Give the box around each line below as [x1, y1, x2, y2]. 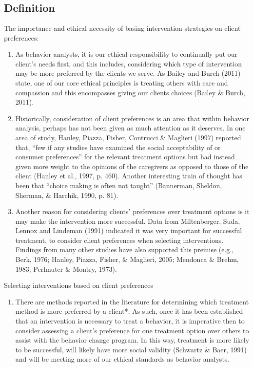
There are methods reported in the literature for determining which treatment [15, 296, 249, 306]
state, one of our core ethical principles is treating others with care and [15, 77, 228, 87]
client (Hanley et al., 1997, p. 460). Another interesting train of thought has [15, 171, 242, 181]
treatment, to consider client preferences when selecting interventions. [15, 235, 224, 245]
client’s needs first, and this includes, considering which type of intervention [15, 58, 242, 68]
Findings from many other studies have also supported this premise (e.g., [15, 244, 234, 255]
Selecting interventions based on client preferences [4, 280, 153, 290]
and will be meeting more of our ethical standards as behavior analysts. [15, 354, 230, 364]
